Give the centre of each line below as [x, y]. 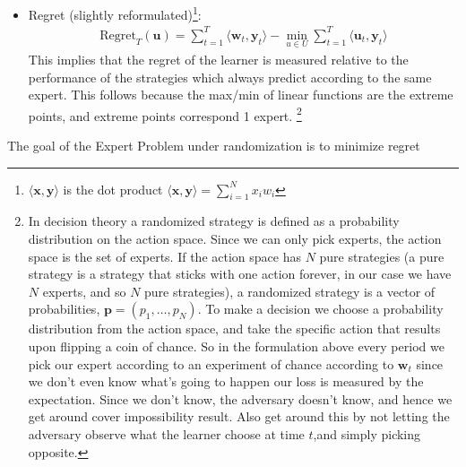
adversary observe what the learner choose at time [166, 433]
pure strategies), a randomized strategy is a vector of [290, 291]
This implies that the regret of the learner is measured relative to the [218, 59]
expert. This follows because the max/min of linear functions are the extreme [241, 95]
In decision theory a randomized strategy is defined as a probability [214, 221]
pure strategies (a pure [382, 256]
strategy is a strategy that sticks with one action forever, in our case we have [240, 274]
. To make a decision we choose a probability [320, 309]
